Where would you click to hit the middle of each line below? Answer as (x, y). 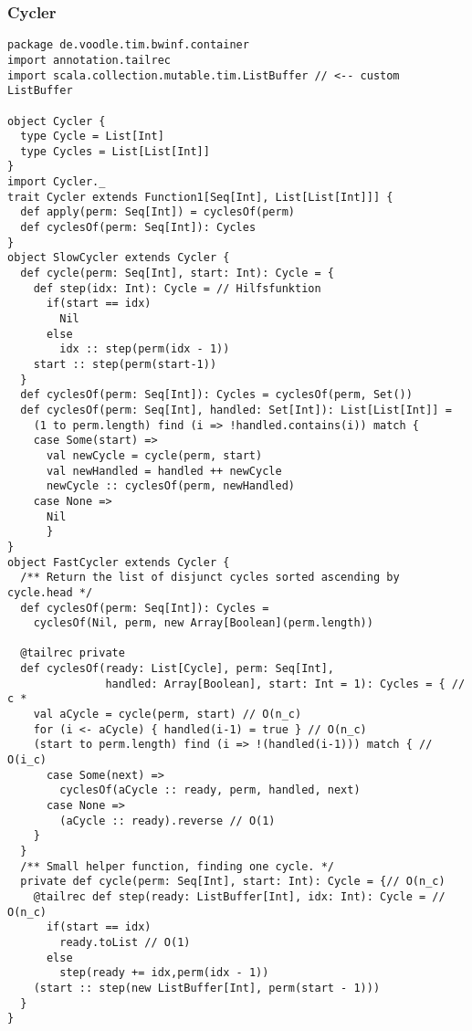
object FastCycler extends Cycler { (119, 562)
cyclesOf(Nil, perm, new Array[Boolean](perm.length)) (203, 623)
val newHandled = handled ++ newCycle (164, 471)
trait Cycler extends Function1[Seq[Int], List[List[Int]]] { (200, 197)
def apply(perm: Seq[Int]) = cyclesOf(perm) (157, 212)
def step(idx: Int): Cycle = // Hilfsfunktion (177, 288)
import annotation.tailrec (89, 60)
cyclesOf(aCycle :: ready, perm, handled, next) (210, 790)
